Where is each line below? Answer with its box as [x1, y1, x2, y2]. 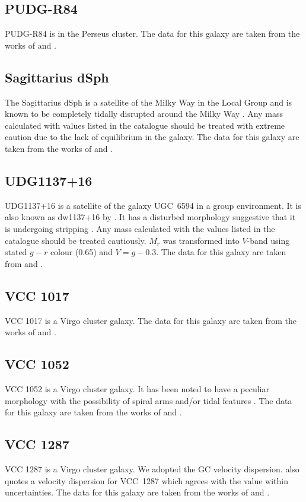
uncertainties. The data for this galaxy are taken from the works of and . [5, 486, 270, 498]
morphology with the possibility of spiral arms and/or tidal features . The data [5, 394, 292, 406]
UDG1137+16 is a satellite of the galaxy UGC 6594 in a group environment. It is [5, 199, 302, 211]
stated [5, 246, 27, 258]
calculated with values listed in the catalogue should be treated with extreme [5, 119, 285, 131]
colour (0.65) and [50, 246, 113, 258]
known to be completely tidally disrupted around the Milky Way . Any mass [5, 107, 283, 120]
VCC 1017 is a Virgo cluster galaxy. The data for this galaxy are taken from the [5, 314, 297, 326]
